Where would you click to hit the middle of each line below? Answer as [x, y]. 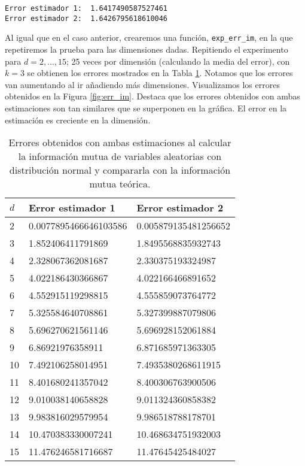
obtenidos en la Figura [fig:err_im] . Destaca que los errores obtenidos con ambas [152, 96]
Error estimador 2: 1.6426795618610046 [86, 18]
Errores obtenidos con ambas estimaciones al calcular [120, 143]
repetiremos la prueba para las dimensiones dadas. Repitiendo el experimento [147, 49]
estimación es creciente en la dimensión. [78, 119]
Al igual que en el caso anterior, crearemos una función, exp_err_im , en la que [149, 37]
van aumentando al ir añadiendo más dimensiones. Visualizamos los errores [142, 84]
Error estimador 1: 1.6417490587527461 [86, 8]
